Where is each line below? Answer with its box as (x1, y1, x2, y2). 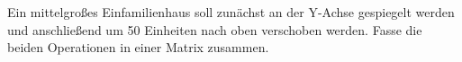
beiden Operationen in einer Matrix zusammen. (7, 38, 269, 57)
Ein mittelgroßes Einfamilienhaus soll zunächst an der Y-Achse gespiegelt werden (7, 3, 455, 21)
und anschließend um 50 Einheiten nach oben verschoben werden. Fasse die (7, 20, 422, 39)
